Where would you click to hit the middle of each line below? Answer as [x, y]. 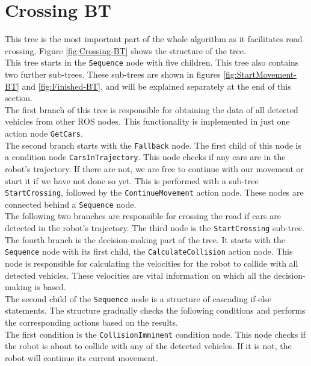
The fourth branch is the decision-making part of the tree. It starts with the [145, 239]
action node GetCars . [44, 133]
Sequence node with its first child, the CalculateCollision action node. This [149, 251]
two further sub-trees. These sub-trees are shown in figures [113, 74]
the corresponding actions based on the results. [91, 322]
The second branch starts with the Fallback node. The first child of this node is [153, 145]
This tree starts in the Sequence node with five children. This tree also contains [152, 62]
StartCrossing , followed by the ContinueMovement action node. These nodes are [154, 192]
